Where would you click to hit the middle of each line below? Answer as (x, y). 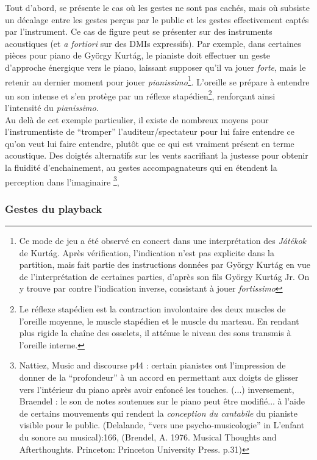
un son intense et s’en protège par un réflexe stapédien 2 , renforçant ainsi (140, 95)
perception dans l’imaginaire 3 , (62, 181)
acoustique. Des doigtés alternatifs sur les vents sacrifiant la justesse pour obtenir (157, 155)
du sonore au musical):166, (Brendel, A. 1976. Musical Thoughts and (148, 437)
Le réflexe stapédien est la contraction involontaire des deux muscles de (152, 309)
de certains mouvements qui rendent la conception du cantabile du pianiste (158, 413)
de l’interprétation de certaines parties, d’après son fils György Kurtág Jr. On (164, 276)
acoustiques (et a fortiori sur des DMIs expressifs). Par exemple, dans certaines (153, 43)
